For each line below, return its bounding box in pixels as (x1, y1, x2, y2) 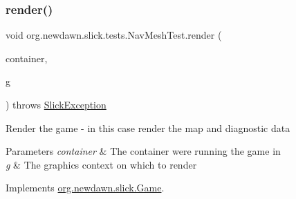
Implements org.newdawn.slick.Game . (6, 180, 165, 195)
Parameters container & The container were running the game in (6, 144, 281, 158)
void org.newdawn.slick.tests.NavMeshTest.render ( (6, 28, 222, 42)
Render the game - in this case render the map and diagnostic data (6, 120, 290, 135)
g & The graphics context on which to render (6, 157, 197, 171)
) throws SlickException (6, 97, 107, 111)
